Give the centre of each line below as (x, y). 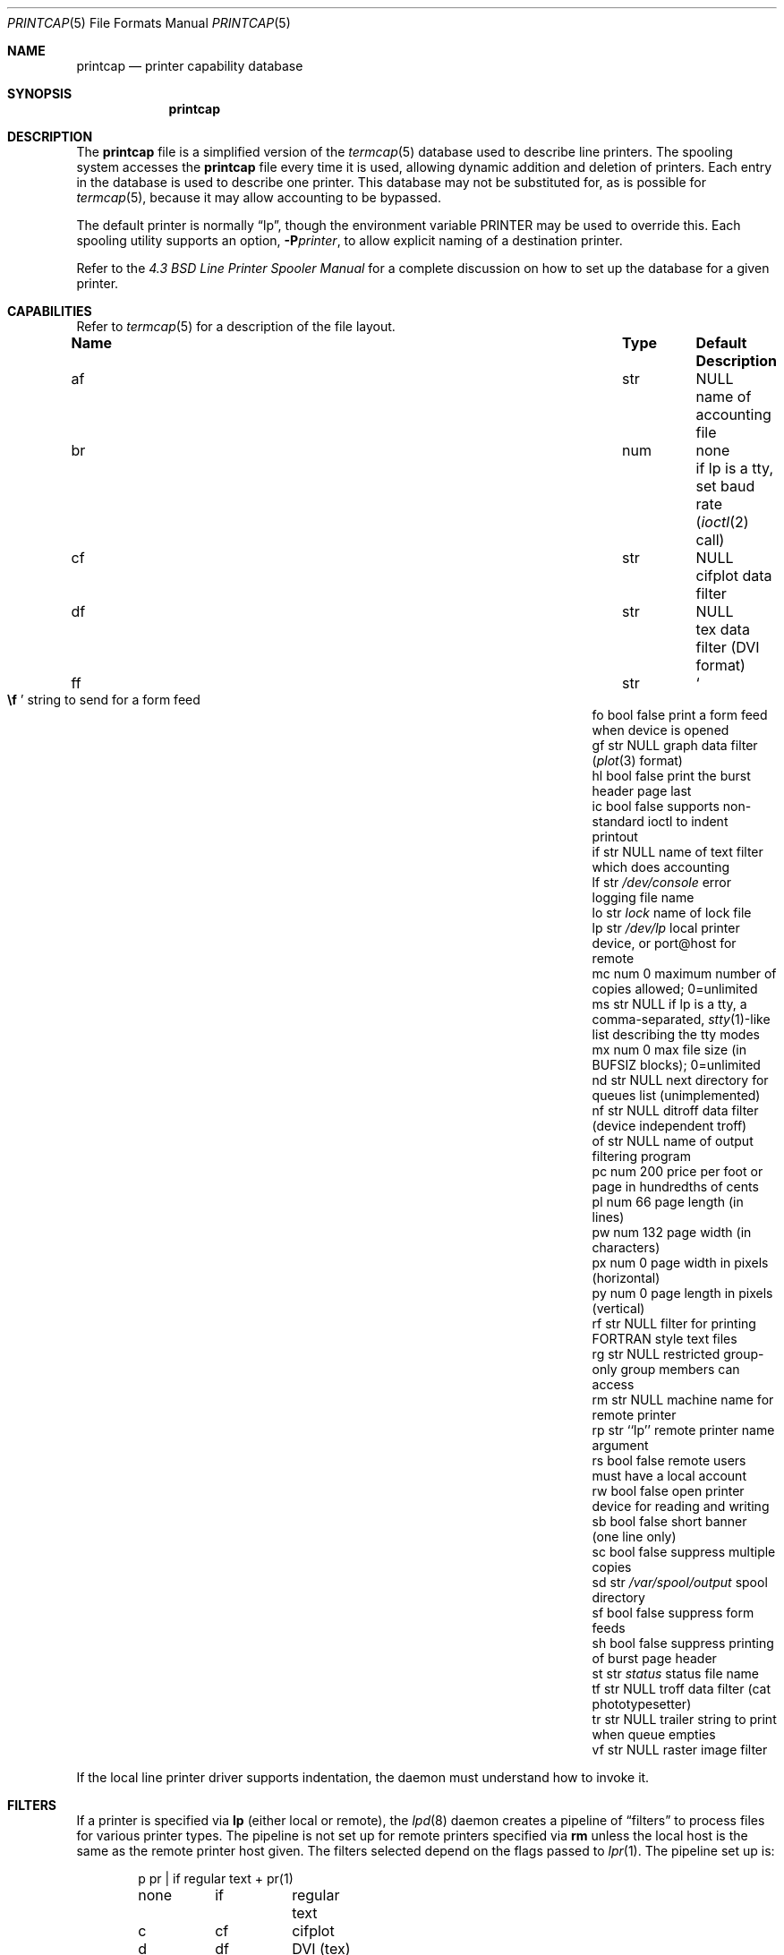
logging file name (643, 897)
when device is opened (660, 730)
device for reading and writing (681, 1506)
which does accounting (661, 867)
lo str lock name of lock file (672, 913)
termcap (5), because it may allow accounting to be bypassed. (259, 197)
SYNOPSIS (40, 94)
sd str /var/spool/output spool (680, 1582)
